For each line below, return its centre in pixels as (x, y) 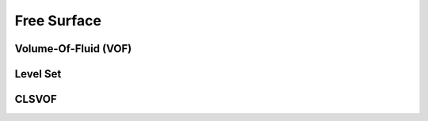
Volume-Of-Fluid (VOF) (73, 49)
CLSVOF (36, 99)
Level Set (38, 74)
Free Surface (58, 21)
